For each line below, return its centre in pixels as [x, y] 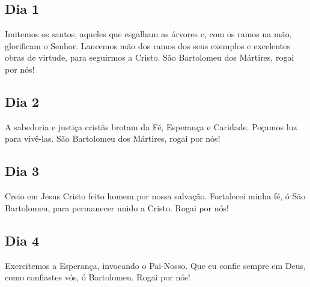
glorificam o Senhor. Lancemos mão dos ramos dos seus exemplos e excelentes [147, 45]
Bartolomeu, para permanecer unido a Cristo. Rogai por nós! [117, 207]
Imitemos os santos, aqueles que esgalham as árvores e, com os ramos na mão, [148, 34]
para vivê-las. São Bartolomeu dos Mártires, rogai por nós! [113, 138]
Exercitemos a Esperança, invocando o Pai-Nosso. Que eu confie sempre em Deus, [156, 265]
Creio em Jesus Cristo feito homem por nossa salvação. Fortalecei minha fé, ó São [155, 196]
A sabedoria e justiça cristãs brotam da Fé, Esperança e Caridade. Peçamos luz [151, 126]
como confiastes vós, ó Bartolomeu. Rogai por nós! [98, 277]
